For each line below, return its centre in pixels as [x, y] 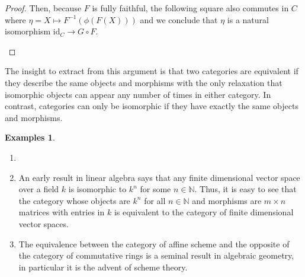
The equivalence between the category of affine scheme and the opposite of [154, 243]
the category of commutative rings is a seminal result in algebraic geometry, [156, 255]
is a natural [248, 19]
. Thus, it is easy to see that [245, 189]
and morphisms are [227, 200]
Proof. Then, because [43, 8]
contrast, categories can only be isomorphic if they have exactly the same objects [152, 106]
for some [155, 189]
